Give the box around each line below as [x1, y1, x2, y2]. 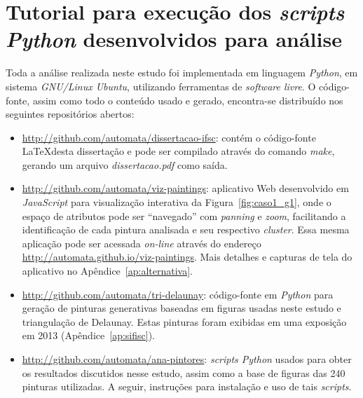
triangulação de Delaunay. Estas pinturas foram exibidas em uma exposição [22, 314, 347, 329]
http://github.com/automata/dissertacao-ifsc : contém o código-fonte [22, 130, 316, 144]
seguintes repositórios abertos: [6, 107, 135, 121]
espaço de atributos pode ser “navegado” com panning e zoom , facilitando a [22, 208, 346, 223]
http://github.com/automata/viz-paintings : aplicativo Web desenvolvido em [22, 181, 349, 195]
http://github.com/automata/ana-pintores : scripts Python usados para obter [22, 352, 352, 366]
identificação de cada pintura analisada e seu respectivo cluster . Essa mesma [22, 222, 350, 237]
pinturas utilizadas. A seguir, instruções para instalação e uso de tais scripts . [22, 379, 352, 394]
